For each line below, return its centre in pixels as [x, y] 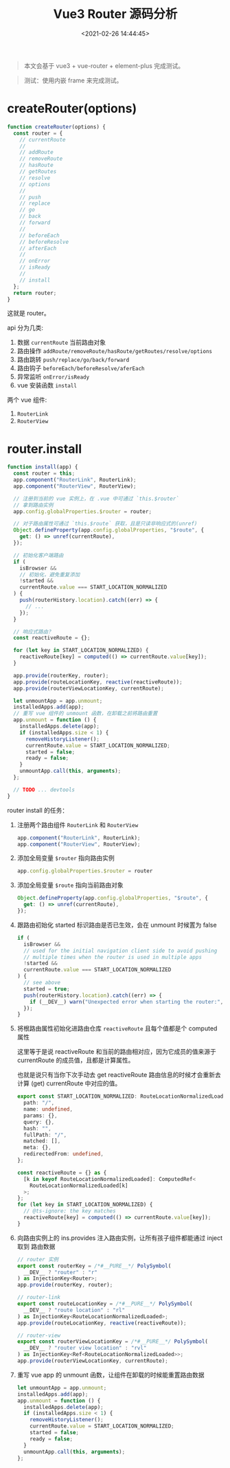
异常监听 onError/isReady [53, 377]
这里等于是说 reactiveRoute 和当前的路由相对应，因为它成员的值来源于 [116, 1052]
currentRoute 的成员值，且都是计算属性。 [76, 1060]
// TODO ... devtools [44, 790]
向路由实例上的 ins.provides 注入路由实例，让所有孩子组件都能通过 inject [120, 1238]
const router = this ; [44, 474]
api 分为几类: [25, 328]
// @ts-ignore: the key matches [70, 1211]
